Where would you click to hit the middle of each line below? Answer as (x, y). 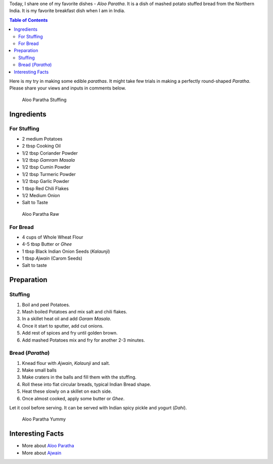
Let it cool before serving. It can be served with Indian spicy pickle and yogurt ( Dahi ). (98, 408)
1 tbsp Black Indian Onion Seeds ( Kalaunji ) (66, 251)
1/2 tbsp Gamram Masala (49, 160)
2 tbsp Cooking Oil (41, 146)
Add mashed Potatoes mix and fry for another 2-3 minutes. (83, 340)
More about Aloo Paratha (48, 446)
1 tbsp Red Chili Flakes (45, 188)
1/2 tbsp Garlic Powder (45, 181)
